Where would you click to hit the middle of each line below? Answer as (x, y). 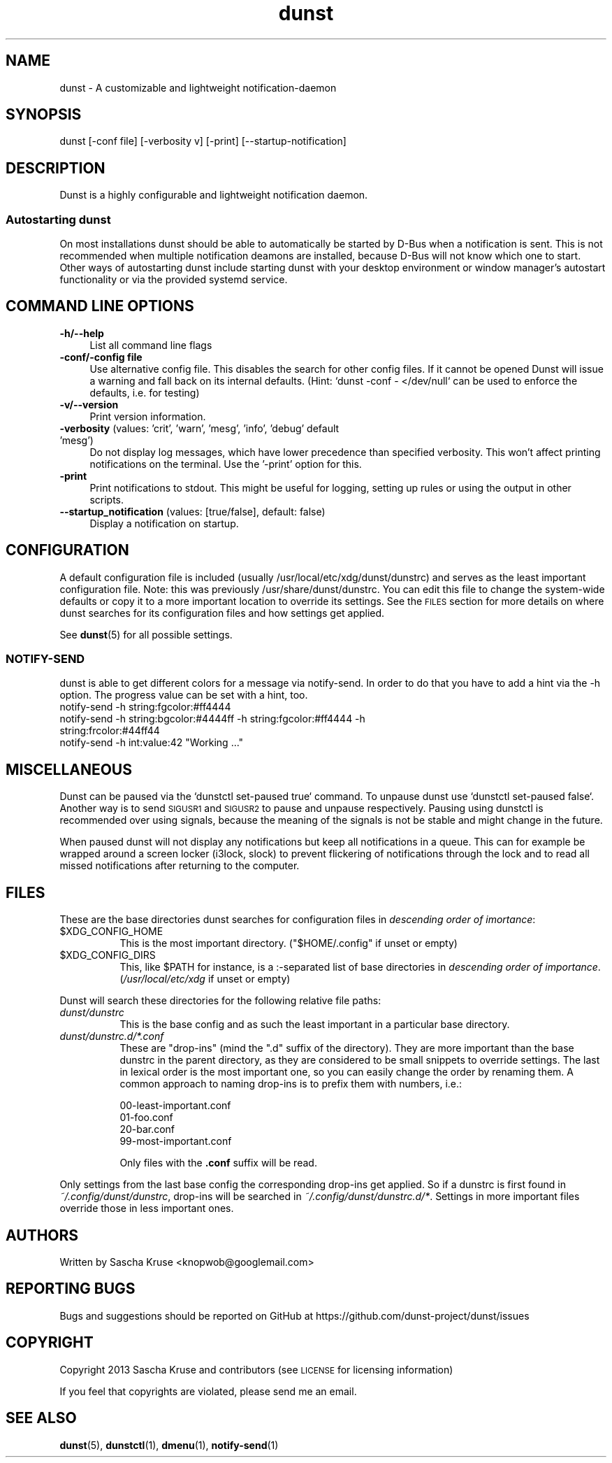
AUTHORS (42, 1235)
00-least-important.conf (175, 1106)
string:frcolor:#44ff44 (110, 731)
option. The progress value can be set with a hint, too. (184, 695)
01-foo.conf (146, 1118)
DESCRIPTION (56, 168)
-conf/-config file (101, 357)
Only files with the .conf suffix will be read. (218, 1163)
